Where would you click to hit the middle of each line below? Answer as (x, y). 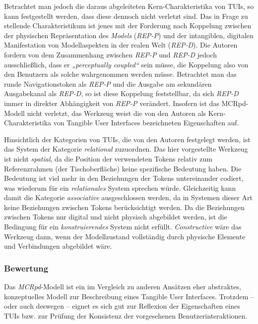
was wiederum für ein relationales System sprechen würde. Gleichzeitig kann (120, 188)
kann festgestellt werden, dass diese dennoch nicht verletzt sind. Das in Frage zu (126, 16)
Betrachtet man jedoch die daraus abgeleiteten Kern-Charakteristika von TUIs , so (129, 6)
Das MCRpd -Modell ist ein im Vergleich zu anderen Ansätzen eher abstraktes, (123, 287)
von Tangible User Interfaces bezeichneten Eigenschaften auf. (146, 123)
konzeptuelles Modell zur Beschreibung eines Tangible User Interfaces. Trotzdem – (129, 296)
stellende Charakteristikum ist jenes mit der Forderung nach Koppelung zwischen (128, 26)
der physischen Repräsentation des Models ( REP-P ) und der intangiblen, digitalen (129, 35)
